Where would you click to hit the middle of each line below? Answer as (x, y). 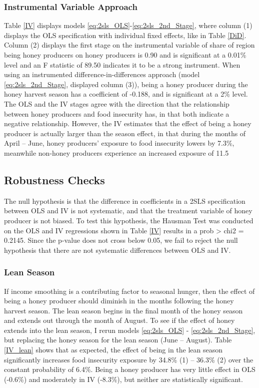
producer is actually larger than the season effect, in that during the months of (125, 133)
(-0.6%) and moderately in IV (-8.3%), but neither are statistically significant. (123, 379)
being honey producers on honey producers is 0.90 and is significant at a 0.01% (125, 55)
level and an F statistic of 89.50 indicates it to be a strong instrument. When (122, 64)
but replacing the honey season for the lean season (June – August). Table (118, 340)
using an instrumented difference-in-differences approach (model (102, 74)
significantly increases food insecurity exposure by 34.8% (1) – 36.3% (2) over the (129, 359)
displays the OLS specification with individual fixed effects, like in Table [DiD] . (125, 35)
